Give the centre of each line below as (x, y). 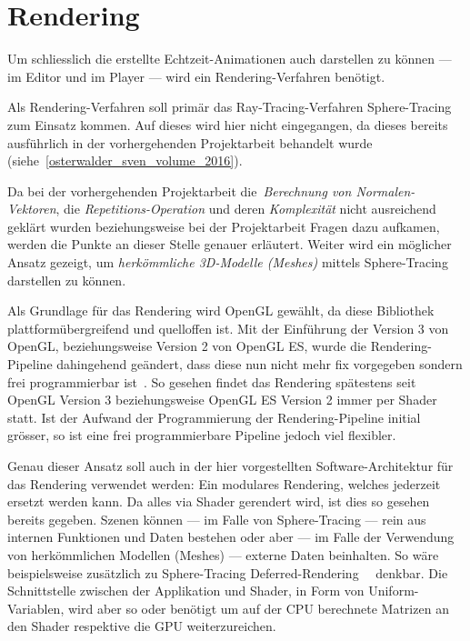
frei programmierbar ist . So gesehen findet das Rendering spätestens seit (212, 381)
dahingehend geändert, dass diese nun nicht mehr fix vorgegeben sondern (260, 364)
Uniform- (394, 591)
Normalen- (385, 190)
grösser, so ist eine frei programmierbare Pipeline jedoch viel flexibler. (202, 435)
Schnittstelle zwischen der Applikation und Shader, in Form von (186, 591)
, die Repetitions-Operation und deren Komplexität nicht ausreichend (246, 209)
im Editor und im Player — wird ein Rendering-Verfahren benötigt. (196, 76)
